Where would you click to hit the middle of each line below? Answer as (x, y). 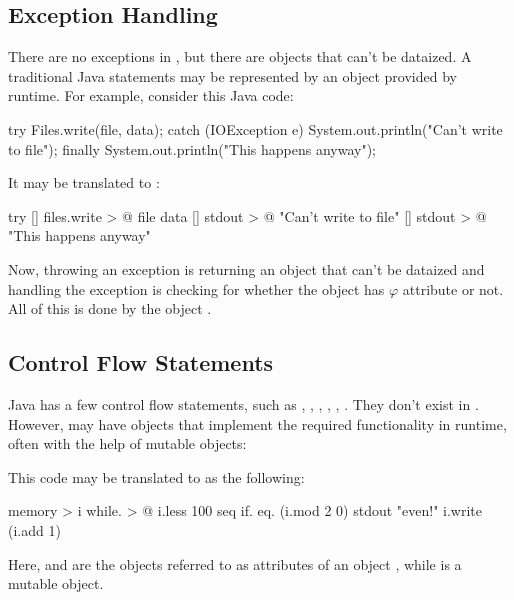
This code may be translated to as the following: (156, 476)
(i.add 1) (34, 529)
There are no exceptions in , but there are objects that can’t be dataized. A (240, 56)
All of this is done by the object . (110, 308)
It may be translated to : (84, 182)
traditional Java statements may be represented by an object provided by (232, 75)
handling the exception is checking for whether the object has (196, 288)
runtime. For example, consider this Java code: (151, 95)
